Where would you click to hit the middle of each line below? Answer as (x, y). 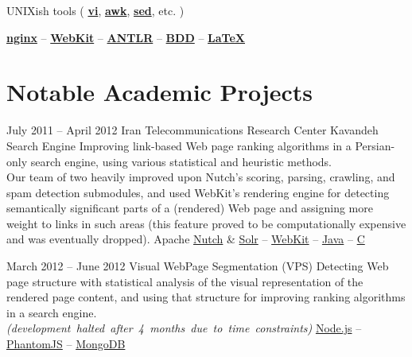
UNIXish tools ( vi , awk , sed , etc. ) (95, 10)
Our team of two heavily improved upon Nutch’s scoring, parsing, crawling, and (201, 177)
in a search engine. (52, 312)
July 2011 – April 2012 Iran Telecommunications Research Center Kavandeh (192, 130)
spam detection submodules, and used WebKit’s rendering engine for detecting (198, 192)
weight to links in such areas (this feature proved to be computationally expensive (206, 223)
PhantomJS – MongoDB (66, 344)
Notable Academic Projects (160, 92)
